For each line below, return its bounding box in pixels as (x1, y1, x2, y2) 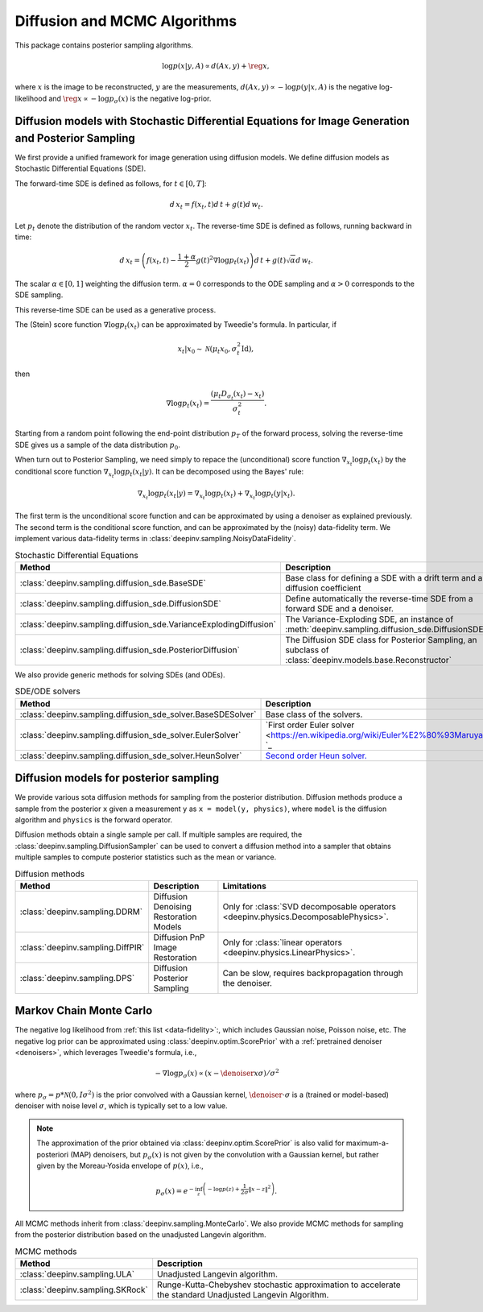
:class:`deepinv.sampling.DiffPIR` (19, 942, 145, 953)
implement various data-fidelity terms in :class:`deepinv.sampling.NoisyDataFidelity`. (14, 534, 297, 544)
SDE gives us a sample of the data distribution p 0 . (14, 440, 180, 451)
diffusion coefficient (285, 582, 361, 594)
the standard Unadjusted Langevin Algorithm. (157, 1289, 329, 1301)
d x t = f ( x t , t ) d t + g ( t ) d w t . (169, 200, 263, 211)
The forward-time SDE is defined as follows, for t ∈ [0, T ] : (14, 178, 207, 188)
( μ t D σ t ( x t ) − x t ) (210, 389, 265, 401)
